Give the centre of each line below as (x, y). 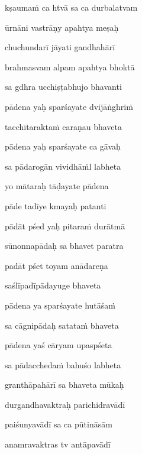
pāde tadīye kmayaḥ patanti (56, 205)
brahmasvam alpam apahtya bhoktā (70, 67)
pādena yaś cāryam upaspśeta (59, 345)
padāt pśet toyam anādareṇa (57, 265)
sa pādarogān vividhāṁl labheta (63, 166)
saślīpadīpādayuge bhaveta (53, 285)
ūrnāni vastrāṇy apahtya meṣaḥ (62, 27)
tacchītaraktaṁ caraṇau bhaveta (64, 126)
